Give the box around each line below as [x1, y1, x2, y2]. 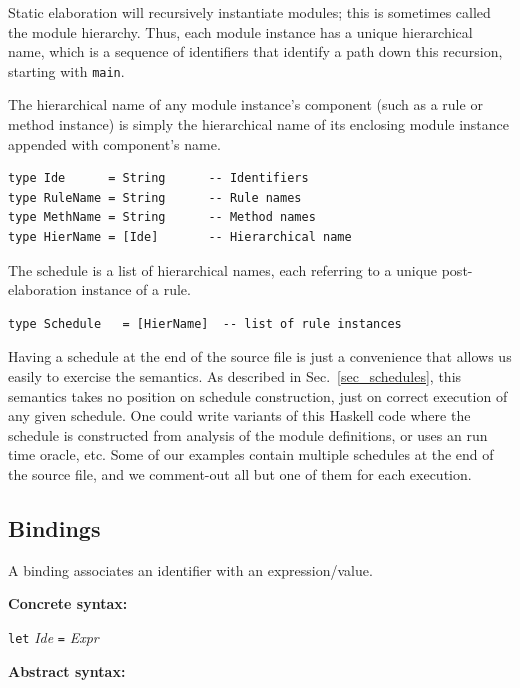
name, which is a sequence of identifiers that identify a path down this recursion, [8, 41, 503, 62]
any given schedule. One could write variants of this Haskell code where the [8, 405, 471, 426]
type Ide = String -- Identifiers [8, 171, 309, 186]
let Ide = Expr [8, 626, 99, 647]
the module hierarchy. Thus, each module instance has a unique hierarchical [8, 21, 473, 42]
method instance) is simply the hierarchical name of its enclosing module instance [8, 114, 510, 135]
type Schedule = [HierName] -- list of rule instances [8, 316, 402, 331]
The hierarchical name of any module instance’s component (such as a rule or [8, 94, 483, 115]
